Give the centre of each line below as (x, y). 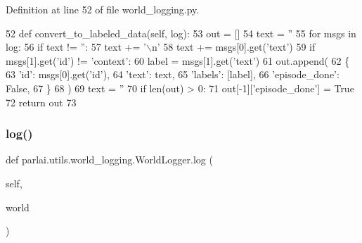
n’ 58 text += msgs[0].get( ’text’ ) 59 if (233, 47)
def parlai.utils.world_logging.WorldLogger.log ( (109, 160)
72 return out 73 (41, 102)
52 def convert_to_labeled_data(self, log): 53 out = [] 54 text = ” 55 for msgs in (181, 33)
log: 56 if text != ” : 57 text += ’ (76, 47)
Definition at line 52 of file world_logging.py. (103, 9)
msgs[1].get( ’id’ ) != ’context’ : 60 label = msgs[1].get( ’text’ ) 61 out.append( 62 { (178, 60)
